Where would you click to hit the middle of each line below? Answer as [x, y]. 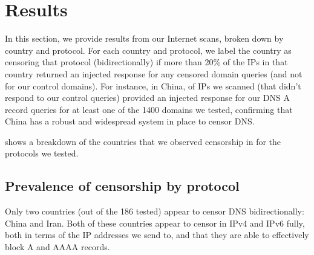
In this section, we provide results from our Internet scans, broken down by [144, 38]
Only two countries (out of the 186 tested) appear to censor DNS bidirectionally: [155, 211]
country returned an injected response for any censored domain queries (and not [154, 73]
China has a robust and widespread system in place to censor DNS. [130, 121]
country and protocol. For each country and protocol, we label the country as [148, 50]
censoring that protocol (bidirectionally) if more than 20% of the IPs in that [146, 62]
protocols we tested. [42, 153]
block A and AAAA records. [57, 247]
